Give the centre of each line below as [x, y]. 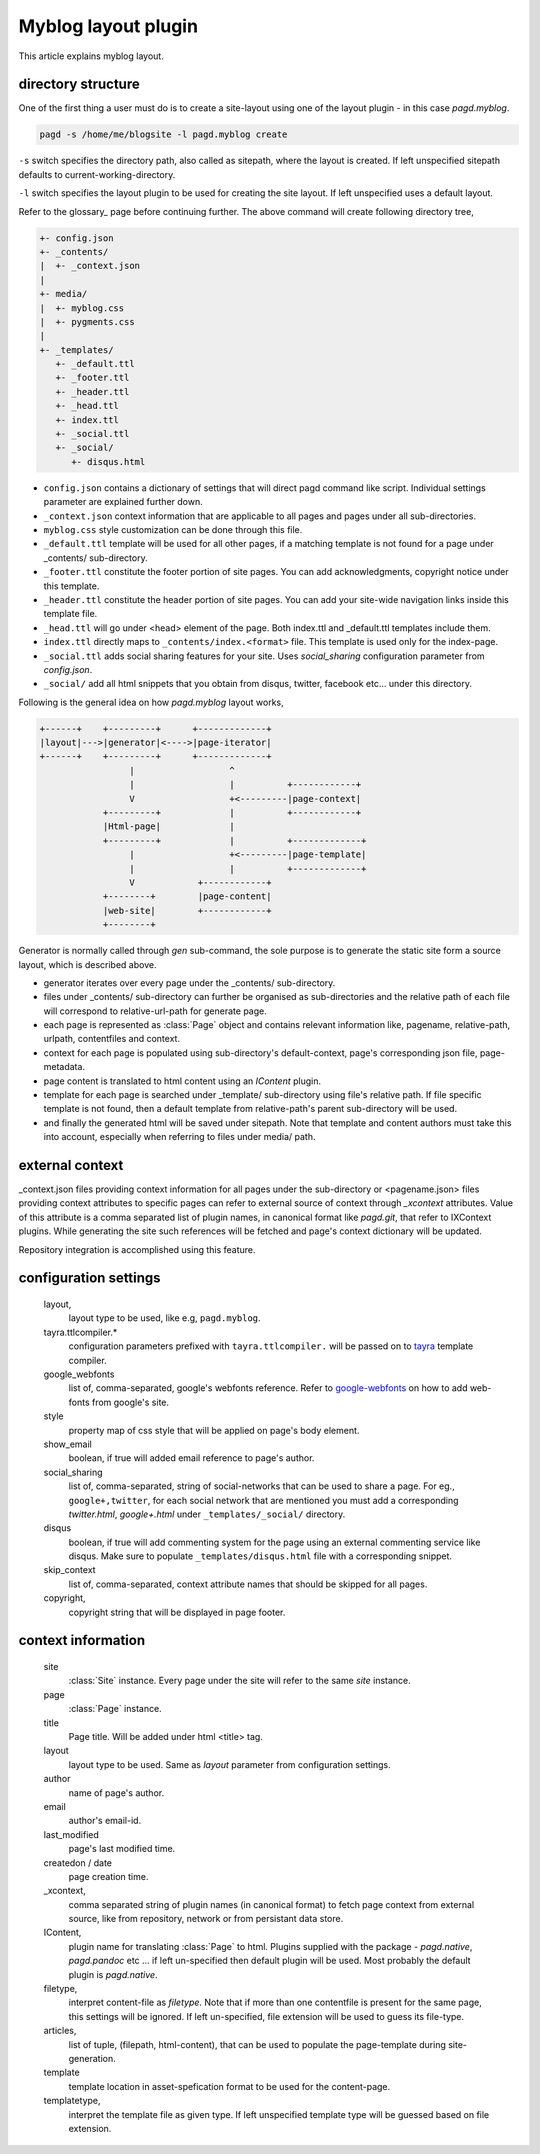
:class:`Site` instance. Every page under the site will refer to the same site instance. [240, 1681]
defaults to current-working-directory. [97, 174]
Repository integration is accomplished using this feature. [137, 1249]
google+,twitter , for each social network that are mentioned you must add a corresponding [263, 1500]
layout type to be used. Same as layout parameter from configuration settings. [229, 1764]
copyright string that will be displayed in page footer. [177, 1612]
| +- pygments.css [87, 321]
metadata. [64, 1067]
